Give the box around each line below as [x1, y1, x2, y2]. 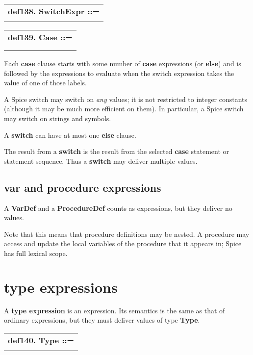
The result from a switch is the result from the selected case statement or [4, 146, 229, 156]
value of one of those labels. [4, 77, 87, 88]
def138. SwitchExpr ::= [8, 5, 100, 17]
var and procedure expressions [4, 179, 161, 195]
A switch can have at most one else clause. [4, 129, 136, 140]
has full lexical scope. [4, 248, 68, 258]
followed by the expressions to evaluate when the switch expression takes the [4, 68, 234, 78]
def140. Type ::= [8, 334, 74, 346]
